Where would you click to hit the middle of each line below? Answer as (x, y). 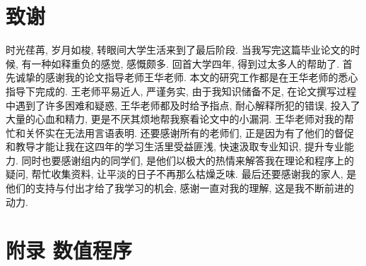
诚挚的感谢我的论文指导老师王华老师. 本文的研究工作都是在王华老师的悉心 (187, 77)
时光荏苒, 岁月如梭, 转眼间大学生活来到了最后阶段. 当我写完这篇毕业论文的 (178, 50)
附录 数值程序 (69, 250)
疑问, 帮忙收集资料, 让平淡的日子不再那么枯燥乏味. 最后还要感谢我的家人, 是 (181, 174)
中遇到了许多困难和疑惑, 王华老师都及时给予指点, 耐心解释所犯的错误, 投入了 (183, 105)
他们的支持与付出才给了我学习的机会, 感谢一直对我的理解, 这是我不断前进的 (180, 188)
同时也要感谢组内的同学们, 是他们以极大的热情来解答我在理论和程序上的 (188, 160)
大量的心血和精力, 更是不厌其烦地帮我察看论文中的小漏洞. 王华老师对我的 (175, 119)
